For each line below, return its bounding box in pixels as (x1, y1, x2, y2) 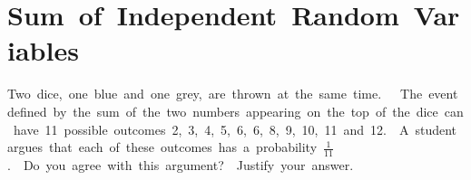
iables (7, 32, 79, 69)
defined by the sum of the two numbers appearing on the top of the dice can (7, 101, 464, 120)
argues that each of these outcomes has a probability (7, 137, 318, 156)
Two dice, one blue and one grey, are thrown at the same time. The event (7, 84, 458, 103)
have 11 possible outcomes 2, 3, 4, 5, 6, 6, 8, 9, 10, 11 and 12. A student (13, 119, 457, 138)
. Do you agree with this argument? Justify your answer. (7, 155, 354, 174)
